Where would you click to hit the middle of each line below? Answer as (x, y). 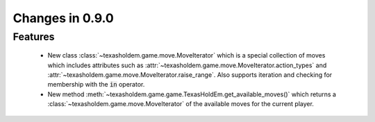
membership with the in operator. (96, 85)
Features (34, 37)
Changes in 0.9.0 (63, 18)
